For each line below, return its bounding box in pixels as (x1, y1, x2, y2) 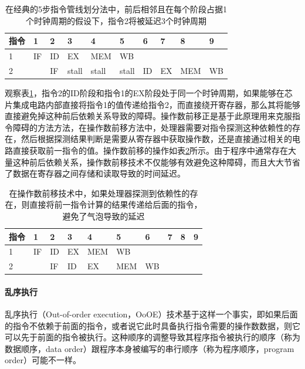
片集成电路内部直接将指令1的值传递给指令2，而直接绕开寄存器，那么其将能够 (5, 98, 300, 110)
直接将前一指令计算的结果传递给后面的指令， (29, 198, 202, 211)
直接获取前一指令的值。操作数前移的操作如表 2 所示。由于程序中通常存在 (12, 144, 288, 156)
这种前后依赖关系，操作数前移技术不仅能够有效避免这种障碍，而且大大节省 (12, 155, 300, 168)
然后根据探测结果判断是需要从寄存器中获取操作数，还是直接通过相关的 (21, 133, 292, 145)
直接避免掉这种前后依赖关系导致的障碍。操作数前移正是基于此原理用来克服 (5, 110, 292, 122)
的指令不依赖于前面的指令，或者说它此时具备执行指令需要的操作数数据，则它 (5, 319, 300, 331)
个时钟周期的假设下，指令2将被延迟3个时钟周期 (26, 14, 206, 26)
